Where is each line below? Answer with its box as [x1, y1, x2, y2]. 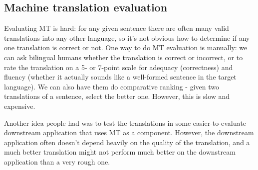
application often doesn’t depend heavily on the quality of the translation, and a [4, 137, 250, 147]
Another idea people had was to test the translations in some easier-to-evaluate [4, 117, 247, 128]
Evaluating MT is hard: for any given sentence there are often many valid [4, 23, 229, 33]
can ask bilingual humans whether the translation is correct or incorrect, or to [4, 52, 243, 62]
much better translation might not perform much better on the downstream [4, 147, 236, 157]
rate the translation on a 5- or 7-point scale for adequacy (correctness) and [4, 62, 233, 72]
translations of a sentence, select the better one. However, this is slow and [4, 91, 230, 101]
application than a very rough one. [4, 156, 110, 167]
